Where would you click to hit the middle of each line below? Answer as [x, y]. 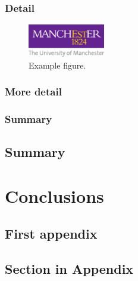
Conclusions [54, 195]
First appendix [51, 234]
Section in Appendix [69, 269]
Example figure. [57, 65]
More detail [33, 92]
